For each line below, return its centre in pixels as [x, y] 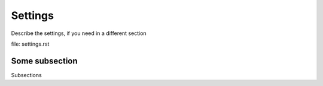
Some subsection [44, 61]
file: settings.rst [30, 44]
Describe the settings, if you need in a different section [79, 33]
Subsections [26, 75]
